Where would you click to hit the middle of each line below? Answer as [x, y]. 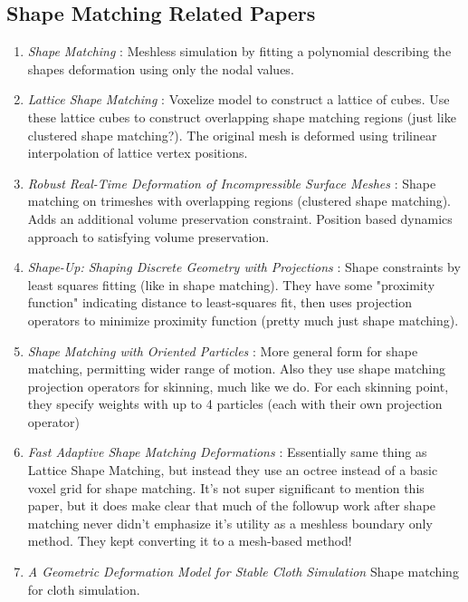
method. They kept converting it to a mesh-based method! [190, 541]
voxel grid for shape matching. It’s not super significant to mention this [226, 487]
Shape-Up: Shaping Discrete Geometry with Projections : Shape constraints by [244, 267]
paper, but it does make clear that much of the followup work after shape [232, 505]
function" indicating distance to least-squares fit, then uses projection [220, 302]
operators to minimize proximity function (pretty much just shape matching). [243, 320]
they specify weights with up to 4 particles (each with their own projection [235, 404]
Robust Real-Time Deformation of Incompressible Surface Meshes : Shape [232, 183]
